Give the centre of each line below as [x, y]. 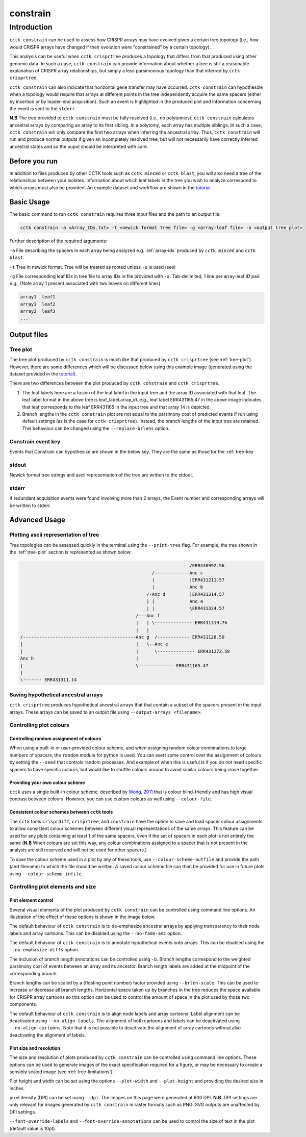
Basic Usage [30, 202]
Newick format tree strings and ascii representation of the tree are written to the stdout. [101, 475]
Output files [29, 334]
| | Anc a [175, 601]
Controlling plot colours [40, 725]
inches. [17, 1088]
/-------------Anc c [177, 573]
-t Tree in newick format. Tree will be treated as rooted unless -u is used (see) [93, 267]
